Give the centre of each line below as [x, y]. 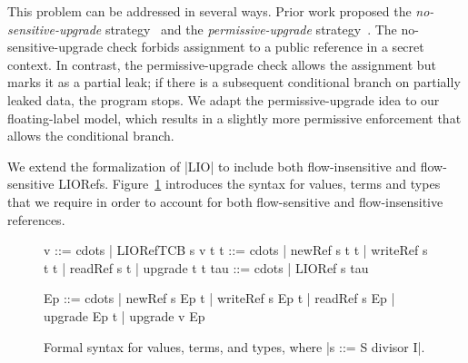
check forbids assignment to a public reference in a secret [265, 47]
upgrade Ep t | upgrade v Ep [124, 315]
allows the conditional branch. [91, 136]
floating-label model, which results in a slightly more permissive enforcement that [234, 118]
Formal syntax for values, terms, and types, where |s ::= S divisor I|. [234, 346]
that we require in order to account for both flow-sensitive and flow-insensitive [225, 201]
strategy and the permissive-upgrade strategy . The [251, 29]
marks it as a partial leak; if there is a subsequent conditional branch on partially [234, 82]
